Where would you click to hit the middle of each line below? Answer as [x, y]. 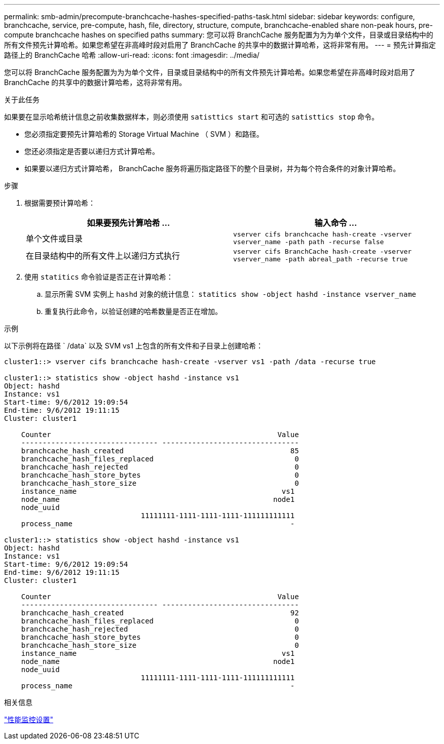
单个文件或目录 [54, 239]
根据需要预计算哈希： [60, 203]
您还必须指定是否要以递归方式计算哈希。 [92, 151]
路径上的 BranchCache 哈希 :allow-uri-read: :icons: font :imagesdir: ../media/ [132, 55]
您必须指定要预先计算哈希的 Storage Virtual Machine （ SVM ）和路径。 [144, 134]
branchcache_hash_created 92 [160, 613]
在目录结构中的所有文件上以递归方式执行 [103, 256]
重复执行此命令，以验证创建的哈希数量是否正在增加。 [133, 311]
